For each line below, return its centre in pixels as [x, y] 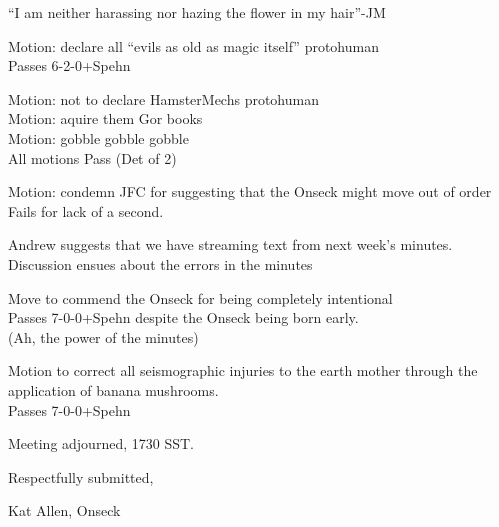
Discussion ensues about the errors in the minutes [160, 263]
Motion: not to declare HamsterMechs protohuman [163, 98]
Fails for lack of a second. [86, 210]
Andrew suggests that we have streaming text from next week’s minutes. [230, 244]
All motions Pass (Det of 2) [92, 157]
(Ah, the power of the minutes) [103, 336]
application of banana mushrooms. [113, 389]
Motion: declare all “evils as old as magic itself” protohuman [193, 45]
